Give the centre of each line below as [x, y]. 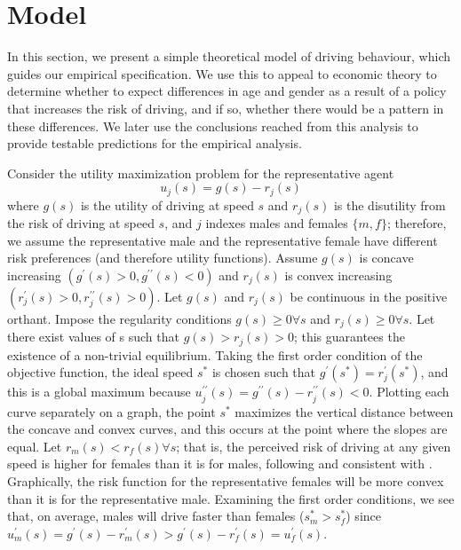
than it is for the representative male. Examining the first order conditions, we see [231, 498]
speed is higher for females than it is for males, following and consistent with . [220, 464]
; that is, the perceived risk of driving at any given [314, 446]
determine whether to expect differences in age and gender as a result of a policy [227, 91]
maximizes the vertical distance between [344, 411]
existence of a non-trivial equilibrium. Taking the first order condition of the [215, 354]
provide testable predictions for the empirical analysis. [155, 143]
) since [363, 516]
